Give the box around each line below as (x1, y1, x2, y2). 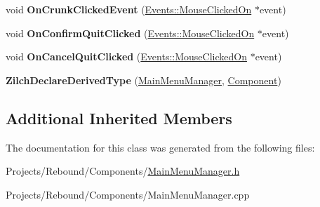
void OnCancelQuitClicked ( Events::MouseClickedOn (6, 49, 247, 64)
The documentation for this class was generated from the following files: (6, 140, 315, 154)
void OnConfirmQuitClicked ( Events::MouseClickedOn (6, 25, 255, 40)
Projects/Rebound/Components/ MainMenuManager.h (6, 163, 240, 178)
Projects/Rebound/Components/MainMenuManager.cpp (6, 187, 250, 201)
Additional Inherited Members (6, 107, 232, 128)
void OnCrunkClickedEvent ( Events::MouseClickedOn (6, 2, 252, 16)
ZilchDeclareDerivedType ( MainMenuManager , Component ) (6, 72, 281, 87)
